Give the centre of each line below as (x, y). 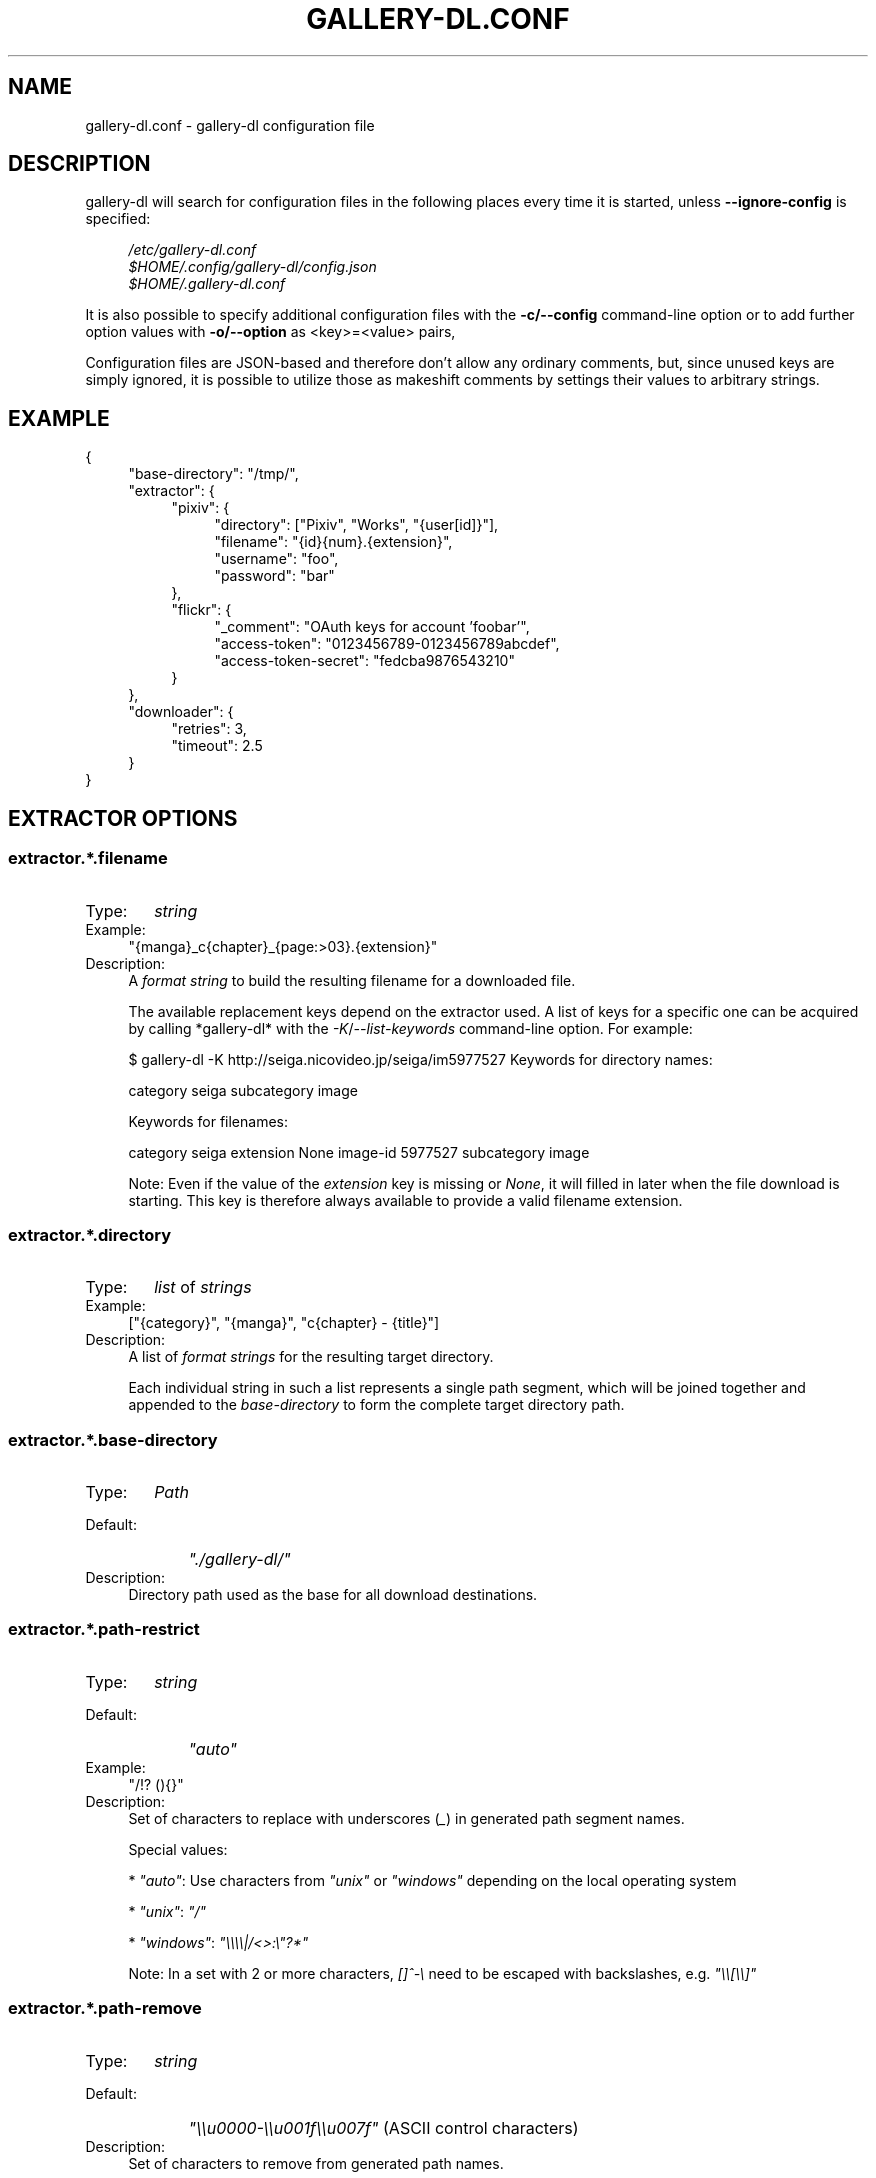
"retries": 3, (209, 729)
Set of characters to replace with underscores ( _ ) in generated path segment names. (406, 1818)
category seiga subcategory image (243, 1090)
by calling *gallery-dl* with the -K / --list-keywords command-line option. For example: (410, 1028)
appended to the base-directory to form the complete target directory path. (376, 1405)
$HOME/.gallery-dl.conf (207, 284)
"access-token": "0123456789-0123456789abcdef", (387, 644)
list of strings (203, 1287)
